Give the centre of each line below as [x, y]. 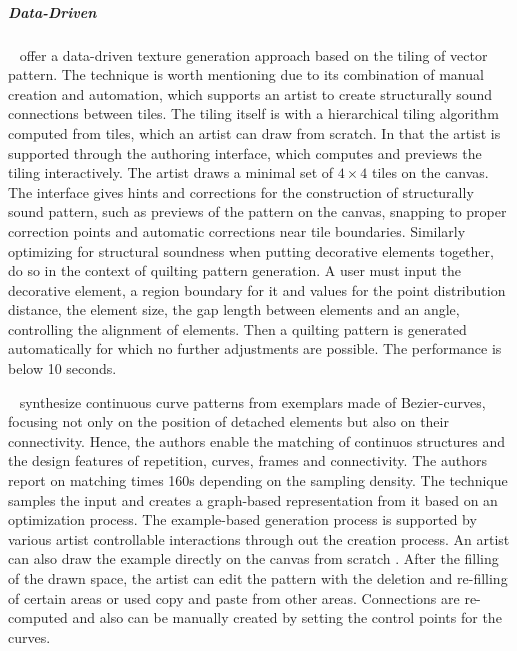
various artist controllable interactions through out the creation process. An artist [259, 538]
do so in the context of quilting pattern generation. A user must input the [235, 270]
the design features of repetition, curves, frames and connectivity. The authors [247, 460]
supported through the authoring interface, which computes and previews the [245, 152]
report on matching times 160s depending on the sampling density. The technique [258, 480]
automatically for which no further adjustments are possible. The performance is [255, 348]
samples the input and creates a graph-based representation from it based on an [253, 499]
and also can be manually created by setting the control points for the [287, 617]
